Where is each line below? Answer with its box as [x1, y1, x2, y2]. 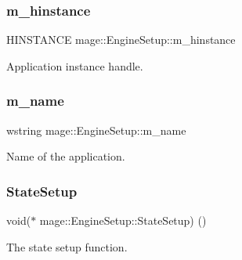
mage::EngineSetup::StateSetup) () [39, 212, 207, 229]
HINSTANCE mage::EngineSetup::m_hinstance [6, 31, 236, 48]
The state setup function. [6, 238, 128, 255]
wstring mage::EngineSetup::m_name [6, 121, 186, 138]
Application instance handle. [6, 57, 143, 74]
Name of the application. [6, 148, 125, 164]
